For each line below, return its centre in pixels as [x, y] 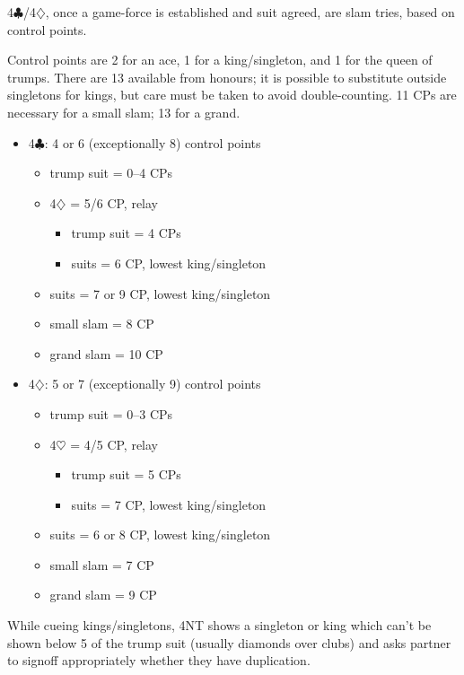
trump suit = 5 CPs [126, 474]
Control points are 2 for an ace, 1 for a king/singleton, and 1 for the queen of [220, 60]
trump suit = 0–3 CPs [111, 413]
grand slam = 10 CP [106, 353]
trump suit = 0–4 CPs [111, 173]
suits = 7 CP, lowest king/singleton [169, 504]
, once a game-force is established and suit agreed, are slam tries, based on [250, 12]
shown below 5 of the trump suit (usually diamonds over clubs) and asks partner [229, 642]
